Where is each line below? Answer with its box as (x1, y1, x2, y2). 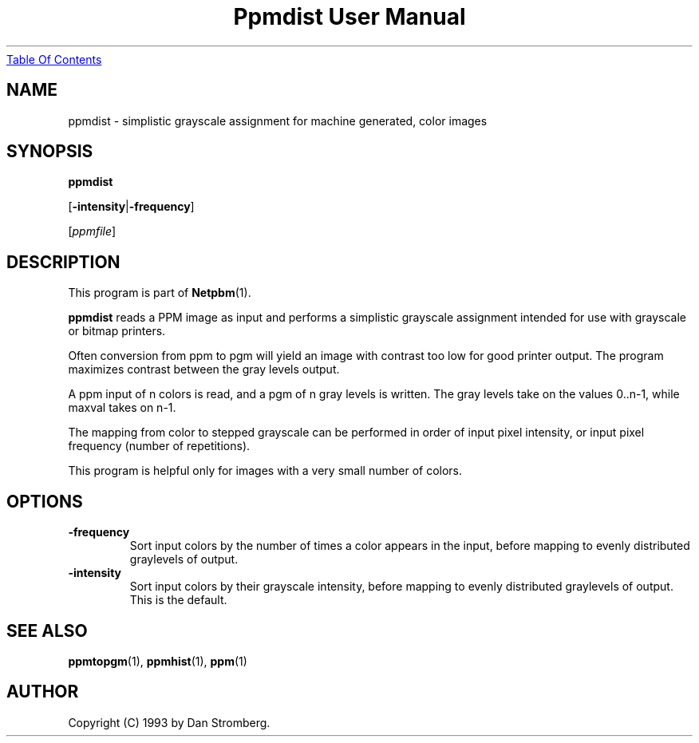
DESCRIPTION (6, 251, 120, 272)
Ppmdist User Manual (233, 3, 466, 30)
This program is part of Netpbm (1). (68, 286, 251, 300)
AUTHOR (6, 682, 79, 702)
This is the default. (129, 593, 227, 607)
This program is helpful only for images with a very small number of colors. (68, 464, 463, 478)
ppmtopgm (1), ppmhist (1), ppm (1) (68, 654, 247, 668)
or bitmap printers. (68, 324, 166, 338)
